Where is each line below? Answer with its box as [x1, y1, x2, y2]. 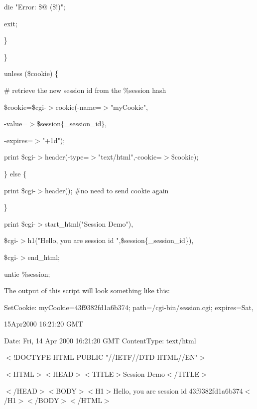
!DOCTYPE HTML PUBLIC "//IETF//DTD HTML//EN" [13, 352, 198, 362]
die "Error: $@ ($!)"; [4, 1, 65, 11]
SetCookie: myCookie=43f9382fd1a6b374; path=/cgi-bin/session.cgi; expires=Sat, [4, 302, 254, 312]
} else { [4, 168, 27, 178]
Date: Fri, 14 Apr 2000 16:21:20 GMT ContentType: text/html [4, 335, 196, 345]
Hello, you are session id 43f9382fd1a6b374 [113, 385, 243, 396]
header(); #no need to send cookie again [45, 185, 169, 195]
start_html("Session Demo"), [45, 218, 133, 229]
